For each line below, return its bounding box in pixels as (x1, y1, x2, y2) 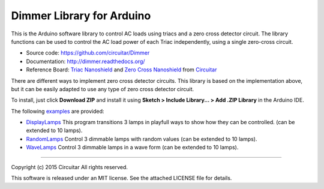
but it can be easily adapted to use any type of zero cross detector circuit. (11, 85, 194, 92)
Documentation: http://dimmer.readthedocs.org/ (26, 58, 145, 65)
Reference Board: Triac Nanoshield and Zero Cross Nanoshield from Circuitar (26, 66, 217, 73)
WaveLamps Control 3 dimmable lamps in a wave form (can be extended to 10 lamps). (26, 144, 239, 151)
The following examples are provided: (11, 107, 104, 115)
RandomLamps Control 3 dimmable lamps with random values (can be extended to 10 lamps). (26, 135, 257, 142)
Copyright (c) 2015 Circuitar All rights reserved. (11, 163, 128, 170)
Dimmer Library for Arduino (11, 9, 151, 22)
